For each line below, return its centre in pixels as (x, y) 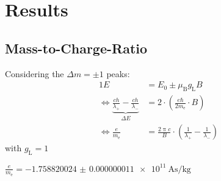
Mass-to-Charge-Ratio (76, 48)
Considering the (34, 73)
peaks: (118, 73)
